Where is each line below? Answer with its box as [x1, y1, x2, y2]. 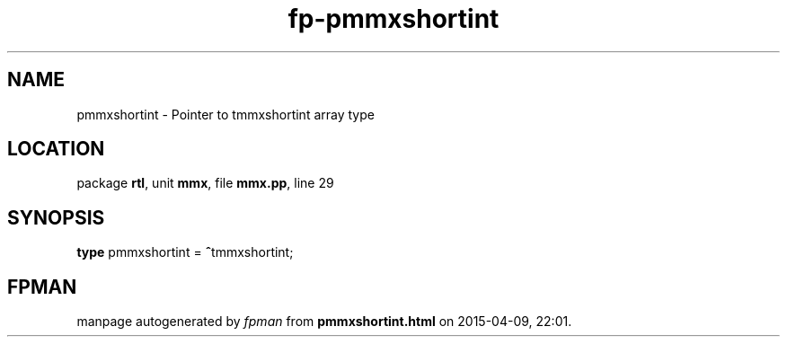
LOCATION [7, 137, 105, 161]
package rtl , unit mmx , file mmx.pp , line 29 [76, 175, 334, 191]
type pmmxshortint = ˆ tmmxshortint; [76, 244, 294, 260]
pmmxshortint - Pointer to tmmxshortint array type [76, 106, 375, 122]
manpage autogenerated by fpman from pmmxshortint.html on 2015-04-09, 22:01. [76, 313, 572, 330]
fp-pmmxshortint [287, 4, 500, 34]
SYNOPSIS [7, 206, 105, 229]
